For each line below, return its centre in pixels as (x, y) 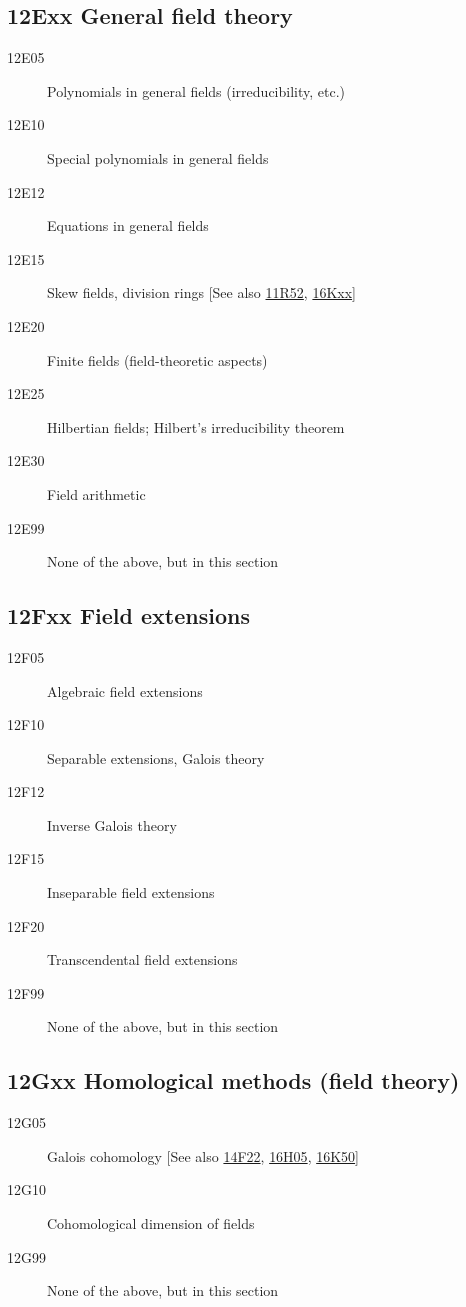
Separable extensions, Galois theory (156, 757)
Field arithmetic (96, 493)
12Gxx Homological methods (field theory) (233, 1080)
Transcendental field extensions (142, 959)
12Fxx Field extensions (128, 615)
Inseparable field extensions (131, 892)
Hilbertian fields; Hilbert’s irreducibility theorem (196, 426)
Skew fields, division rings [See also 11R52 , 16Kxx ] (201, 292)
